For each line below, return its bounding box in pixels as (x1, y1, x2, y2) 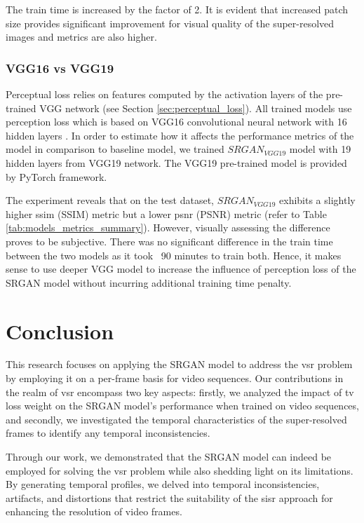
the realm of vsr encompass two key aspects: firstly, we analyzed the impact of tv (6, 384, 354, 399)
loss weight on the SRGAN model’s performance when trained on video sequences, (6, 398, 359, 413)
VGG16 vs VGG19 (6, 59, 114, 76)
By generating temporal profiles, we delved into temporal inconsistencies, (6, 477, 320, 491)
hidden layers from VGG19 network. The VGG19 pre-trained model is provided (6, 155, 347, 170)
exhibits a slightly (279, 193, 356, 208)
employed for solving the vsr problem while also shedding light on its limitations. (6, 463, 353, 477)
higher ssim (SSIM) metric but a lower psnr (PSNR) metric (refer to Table (6, 206, 327, 221)
